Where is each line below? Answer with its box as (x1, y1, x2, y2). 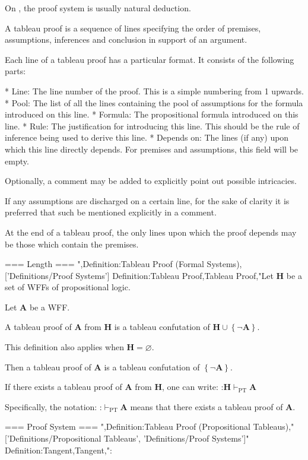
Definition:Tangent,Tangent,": (5, 443, 112, 456)
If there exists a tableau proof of (5, 380, 122, 393)
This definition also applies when (5, 341, 124, 353)
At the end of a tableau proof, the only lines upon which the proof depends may (5, 226, 297, 238)
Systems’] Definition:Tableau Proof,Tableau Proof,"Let (75, 269, 274, 281)
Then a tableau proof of (5, 360, 91, 373)
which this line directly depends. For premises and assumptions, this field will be (5, 142, 299, 155)
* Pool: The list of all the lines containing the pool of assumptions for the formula (5, 96, 303, 109)
